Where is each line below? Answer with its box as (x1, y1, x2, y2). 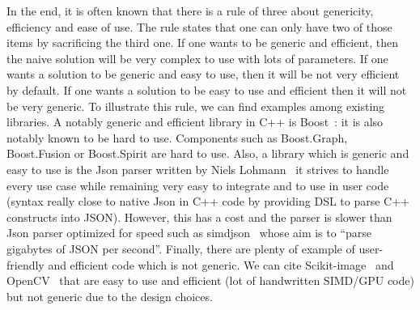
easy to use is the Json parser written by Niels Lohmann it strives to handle (6, 160, 389, 177)
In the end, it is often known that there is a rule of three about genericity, (6, 2, 374, 19)
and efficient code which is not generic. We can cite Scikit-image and (48, 256, 394, 273)
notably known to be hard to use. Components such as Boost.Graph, (6, 129, 348, 146)
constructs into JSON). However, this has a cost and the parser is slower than (6, 208, 392, 225)
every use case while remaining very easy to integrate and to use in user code (6, 176, 389, 193)
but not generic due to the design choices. (6, 287, 213, 304)
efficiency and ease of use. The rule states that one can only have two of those (6, 18, 392, 35)
